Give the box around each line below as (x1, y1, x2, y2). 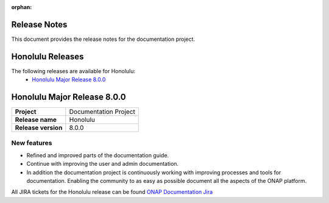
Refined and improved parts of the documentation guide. (26, 151, 169, 158)
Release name (15, 116, 57, 124)
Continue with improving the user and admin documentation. (26, 160, 179, 168)
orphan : (11, 4, 32, 10)
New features (11, 139, 52, 148)
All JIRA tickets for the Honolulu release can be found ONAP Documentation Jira (11, 188, 213, 196)
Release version (15, 124, 63, 132)
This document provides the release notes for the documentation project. (11, 35, 195, 43)
